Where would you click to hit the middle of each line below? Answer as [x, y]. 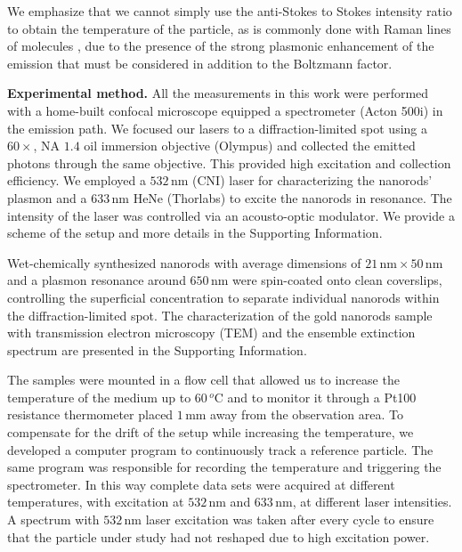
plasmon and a [47, 197]
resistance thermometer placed [90, 414]
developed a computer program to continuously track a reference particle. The [220, 449]
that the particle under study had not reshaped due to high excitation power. [219, 536]
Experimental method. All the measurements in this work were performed [218, 93]
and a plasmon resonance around [97, 280]
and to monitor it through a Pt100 [322, 397]
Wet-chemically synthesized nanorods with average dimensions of [184, 262]
